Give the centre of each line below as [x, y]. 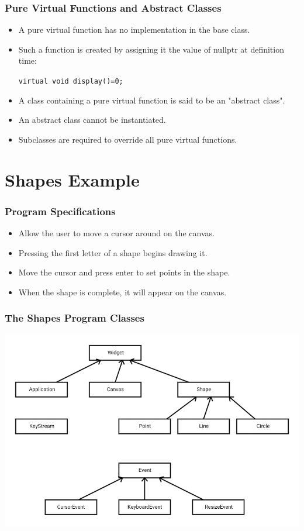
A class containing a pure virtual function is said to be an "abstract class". [152, 100]
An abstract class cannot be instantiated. [92, 120]
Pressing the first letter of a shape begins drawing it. [113, 252]
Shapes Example [72, 179]
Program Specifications [60, 211]
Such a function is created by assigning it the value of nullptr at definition [151, 49]
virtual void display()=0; [71, 81]
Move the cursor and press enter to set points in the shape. [124, 272]
